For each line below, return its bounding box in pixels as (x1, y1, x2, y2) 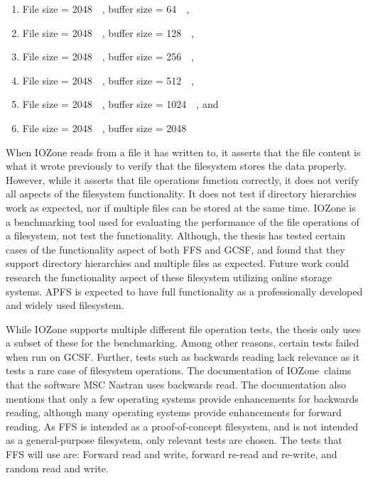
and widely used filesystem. (6, 298, 124, 313)
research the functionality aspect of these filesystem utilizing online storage (6, 269, 332, 284)
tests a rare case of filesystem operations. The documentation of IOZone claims (6, 363, 352, 378)
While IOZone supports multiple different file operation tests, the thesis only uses (6, 321, 361, 336)
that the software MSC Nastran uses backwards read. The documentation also (6, 377, 346, 392)
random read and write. (6, 460, 109, 475)
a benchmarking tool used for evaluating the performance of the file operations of (6, 214, 359, 229)
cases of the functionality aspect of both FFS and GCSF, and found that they (6, 241, 345, 256)
